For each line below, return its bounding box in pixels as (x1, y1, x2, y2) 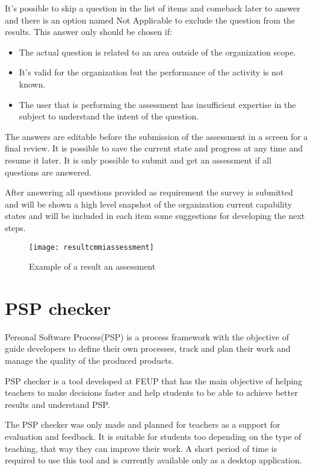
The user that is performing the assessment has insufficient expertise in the (19, 98, 296, 110)
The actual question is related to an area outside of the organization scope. (19, 45, 296, 58)
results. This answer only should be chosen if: (5, 25, 172, 38)
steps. (5, 221, 26, 233)
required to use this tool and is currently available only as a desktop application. (5, 454, 302, 466)
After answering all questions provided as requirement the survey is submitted (5, 186, 293, 198)
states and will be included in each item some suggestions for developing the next (5, 209, 305, 222)
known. (19, 77, 46, 90)
